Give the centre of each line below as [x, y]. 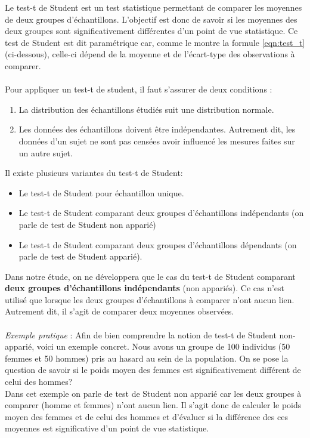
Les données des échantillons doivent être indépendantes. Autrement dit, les [157, 129]
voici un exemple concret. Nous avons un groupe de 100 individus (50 [163, 346]
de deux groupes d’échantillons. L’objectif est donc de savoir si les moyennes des [151, 19]
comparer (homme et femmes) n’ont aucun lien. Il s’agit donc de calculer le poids [153, 405]
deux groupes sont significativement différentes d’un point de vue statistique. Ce [151, 31]
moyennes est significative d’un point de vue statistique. [107, 428]
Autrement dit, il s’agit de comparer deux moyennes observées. [120, 311]
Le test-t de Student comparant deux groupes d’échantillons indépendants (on [161, 213]
